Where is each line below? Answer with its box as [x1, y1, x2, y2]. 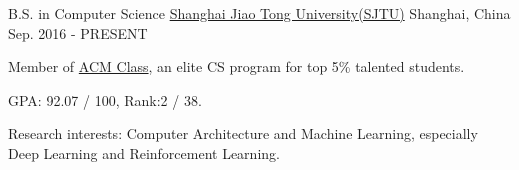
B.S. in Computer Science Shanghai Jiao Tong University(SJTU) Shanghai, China [8, 3, 511, 23]
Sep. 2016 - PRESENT [8, 22, 148, 43]
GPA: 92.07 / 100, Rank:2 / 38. [8, 89, 202, 110]
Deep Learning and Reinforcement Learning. [8, 142, 280, 163]
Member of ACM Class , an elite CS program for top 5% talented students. [8, 56, 465, 77]
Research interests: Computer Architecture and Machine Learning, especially [8, 123, 478, 144]
